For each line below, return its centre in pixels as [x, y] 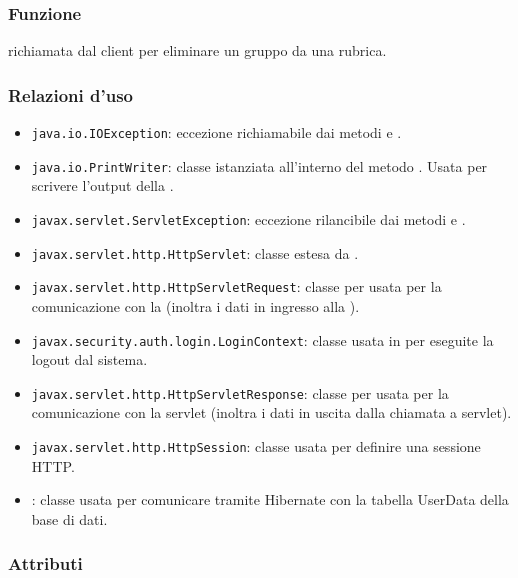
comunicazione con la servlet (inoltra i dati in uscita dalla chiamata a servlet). [271, 412]
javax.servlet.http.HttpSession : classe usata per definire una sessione [256, 446]
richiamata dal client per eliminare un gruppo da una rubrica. [197, 50]
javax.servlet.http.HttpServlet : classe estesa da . [195, 252]
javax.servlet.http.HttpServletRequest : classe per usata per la [236, 286]
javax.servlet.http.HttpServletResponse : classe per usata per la [240, 392]
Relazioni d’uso [70, 94]
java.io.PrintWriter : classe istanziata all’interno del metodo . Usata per [259, 165]
